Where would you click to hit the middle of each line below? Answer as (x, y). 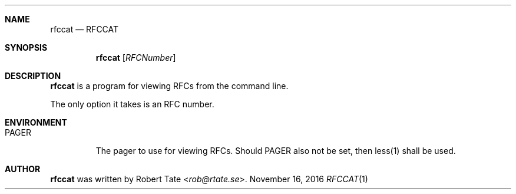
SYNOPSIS (26, 47)
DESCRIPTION (33, 76)
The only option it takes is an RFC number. (132, 104)
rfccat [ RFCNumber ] (136, 57)
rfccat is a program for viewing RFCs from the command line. (169, 86)
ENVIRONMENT (36, 122)
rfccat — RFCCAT (85, 29)
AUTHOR (23, 169)
